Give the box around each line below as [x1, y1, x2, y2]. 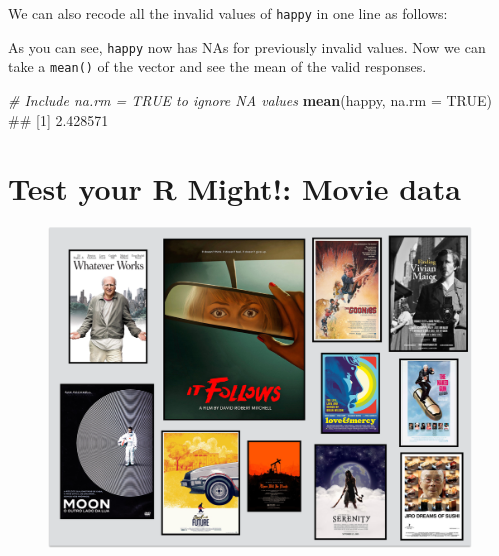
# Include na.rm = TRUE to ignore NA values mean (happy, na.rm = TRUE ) [8, 89, 493, 110]
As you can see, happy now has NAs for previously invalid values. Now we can [8, 36, 486, 57]
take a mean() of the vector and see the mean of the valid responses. [8, 56, 427, 77]
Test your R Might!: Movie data [8, 168, 461, 209]
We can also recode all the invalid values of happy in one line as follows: [8, 3, 448, 23]
